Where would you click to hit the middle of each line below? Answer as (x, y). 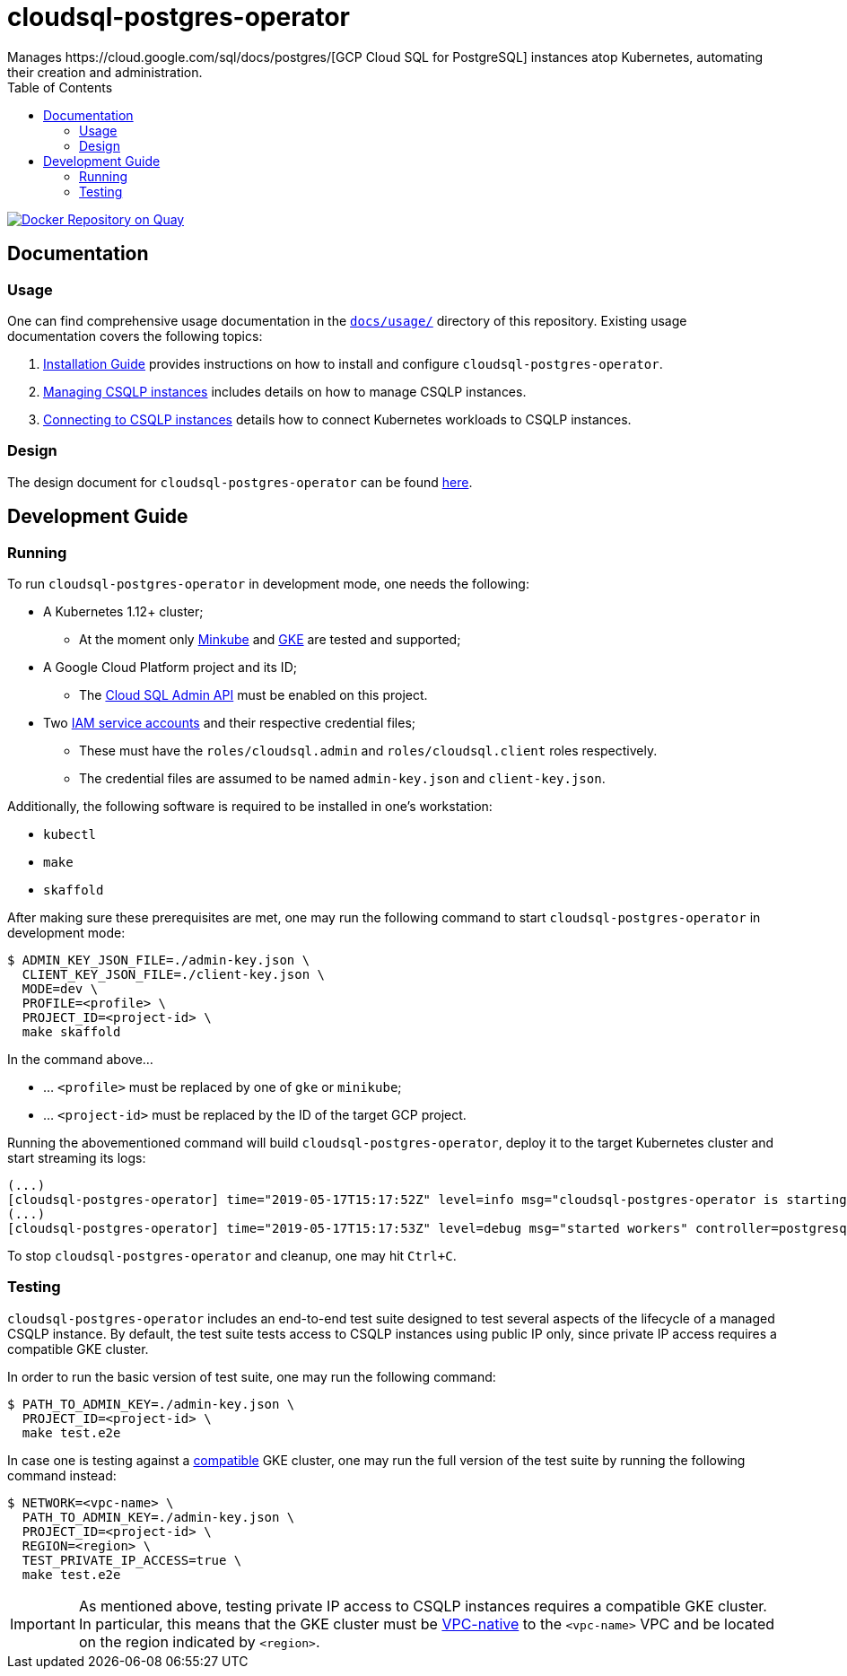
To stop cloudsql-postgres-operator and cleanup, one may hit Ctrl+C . (232, 1255)
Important (43, 1624)
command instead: (62, 1475)
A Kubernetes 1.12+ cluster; (123, 611)
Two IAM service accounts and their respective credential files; (230, 722)
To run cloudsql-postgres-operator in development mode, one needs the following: (268, 583)
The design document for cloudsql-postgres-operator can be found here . (240, 482)
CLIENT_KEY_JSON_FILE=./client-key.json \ (174, 974)
